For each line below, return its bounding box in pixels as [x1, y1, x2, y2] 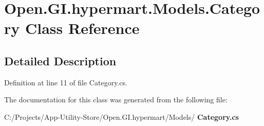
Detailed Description [4, 52, 117, 68]
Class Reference [25, 17, 140, 39]
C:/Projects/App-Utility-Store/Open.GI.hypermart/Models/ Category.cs [4, 111, 239, 122]
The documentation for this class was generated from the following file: [4, 94, 228, 105]
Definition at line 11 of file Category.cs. [4, 77, 127, 87]
